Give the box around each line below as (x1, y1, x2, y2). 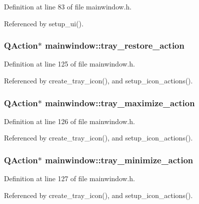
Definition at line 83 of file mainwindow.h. (4, 1, 132, 11)
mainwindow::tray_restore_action (45, 39, 185, 52)
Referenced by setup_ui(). (4, 18, 84, 28)
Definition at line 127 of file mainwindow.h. (4, 173, 135, 184)
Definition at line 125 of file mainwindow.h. (4, 59, 135, 69)
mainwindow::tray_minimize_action (45, 153, 194, 166)
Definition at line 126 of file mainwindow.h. (4, 116, 135, 126)
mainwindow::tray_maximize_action (45, 96, 195, 109)
